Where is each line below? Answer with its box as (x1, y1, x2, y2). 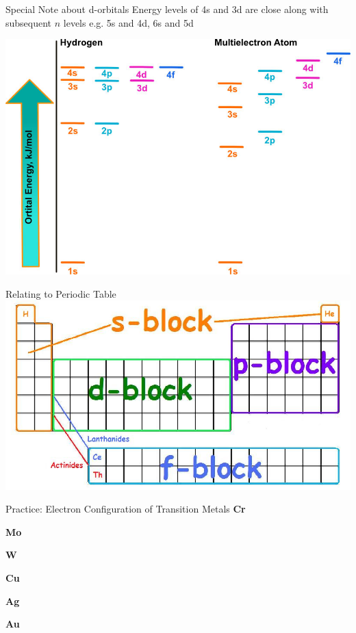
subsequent (5, 15, 52, 29)
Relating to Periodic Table (5, 286, 116, 300)
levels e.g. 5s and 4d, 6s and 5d (63, 15, 194, 29)
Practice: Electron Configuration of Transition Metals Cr (5, 502, 246, 516)
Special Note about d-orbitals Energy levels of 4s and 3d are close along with (5, 2, 329, 16)
